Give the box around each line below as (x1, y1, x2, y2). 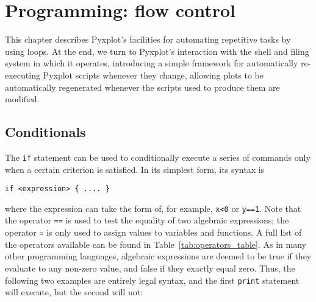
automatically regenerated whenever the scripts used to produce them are (5, 80, 280, 93)
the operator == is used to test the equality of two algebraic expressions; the (5, 214, 289, 226)
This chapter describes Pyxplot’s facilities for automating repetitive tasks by (5, 33, 291, 46)
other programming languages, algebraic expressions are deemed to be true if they (5, 250, 312, 262)
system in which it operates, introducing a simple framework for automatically (5, 57, 298, 69)
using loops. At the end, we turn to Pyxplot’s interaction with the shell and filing (5, 44, 309, 57)
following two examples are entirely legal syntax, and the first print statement (5, 273, 300, 286)
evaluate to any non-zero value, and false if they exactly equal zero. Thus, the (5, 261, 295, 274)
